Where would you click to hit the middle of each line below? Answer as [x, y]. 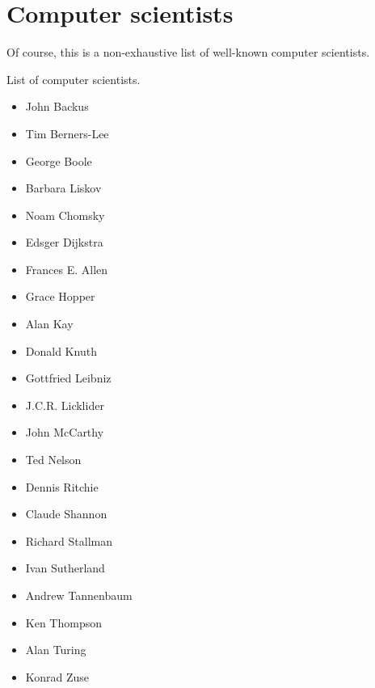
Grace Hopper [60, 296]
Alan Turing [56, 650]
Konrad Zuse [57, 676]
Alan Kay [49, 324]
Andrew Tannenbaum [79, 595]
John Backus [57, 106]
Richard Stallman [69, 540]
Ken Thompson [63, 622]
